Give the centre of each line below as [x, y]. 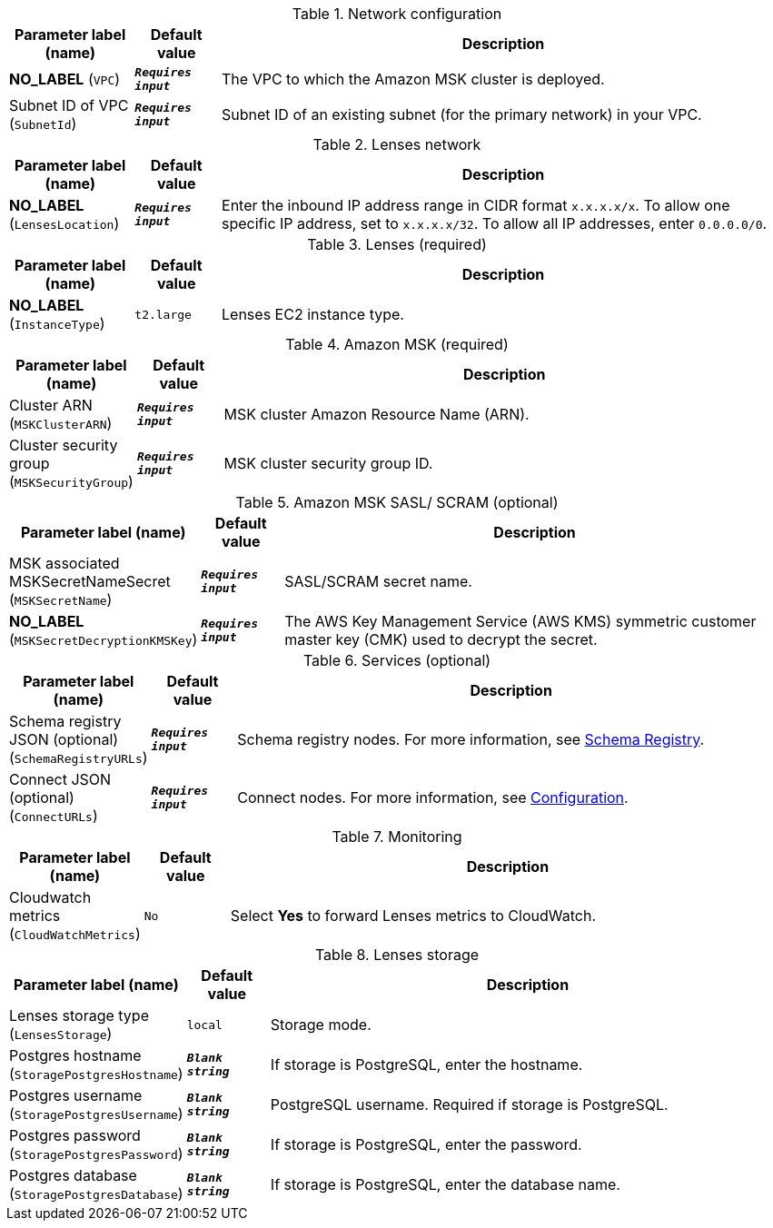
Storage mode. [321, 1025]
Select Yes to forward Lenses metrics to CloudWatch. [413, 916]
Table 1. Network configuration [397, 14]
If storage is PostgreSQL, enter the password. [426, 1144]
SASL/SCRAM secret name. [378, 581]
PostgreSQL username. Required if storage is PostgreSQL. [469, 1104]
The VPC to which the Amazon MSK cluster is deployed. [413, 79]
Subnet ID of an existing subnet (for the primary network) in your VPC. [462, 114]
